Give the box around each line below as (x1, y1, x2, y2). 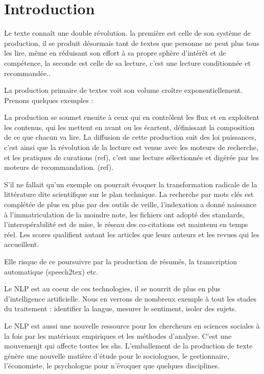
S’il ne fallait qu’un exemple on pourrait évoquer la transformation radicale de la (4, 179, 257, 189)
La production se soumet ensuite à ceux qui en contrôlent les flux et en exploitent (4, 112, 259, 122)
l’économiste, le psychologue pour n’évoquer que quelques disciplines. (4, 360, 220, 371)
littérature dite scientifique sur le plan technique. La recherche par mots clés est (4, 189, 254, 200)
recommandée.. (4, 67, 51, 78)
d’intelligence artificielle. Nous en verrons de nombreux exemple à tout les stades (4, 293, 257, 304)
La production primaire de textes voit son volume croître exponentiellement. (4, 85, 243, 95)
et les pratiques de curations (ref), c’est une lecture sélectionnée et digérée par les (4, 152, 259, 162)
